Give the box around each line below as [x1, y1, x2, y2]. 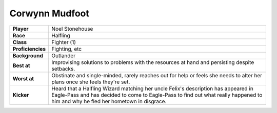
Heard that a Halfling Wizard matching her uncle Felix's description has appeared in [51, 85, 253, 92]
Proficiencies [12, 45, 46, 52]
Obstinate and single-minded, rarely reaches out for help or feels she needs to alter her [51, 72, 263, 79]
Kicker [12, 91, 29, 98]
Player [12, 25, 29, 32]
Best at [12, 62, 30, 69]
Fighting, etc [51, 45, 82, 52]
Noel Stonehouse [51, 25, 93, 32]
